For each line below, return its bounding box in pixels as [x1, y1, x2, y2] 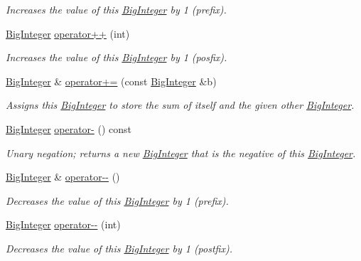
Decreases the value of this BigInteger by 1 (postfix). [6, 240, 232, 255]
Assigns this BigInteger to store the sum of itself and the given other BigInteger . [6, 97, 355, 112]
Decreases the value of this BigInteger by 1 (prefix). [6, 193, 229, 208]
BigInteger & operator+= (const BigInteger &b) [6, 73, 217, 88]
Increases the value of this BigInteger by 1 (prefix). [6, 2, 227, 16]
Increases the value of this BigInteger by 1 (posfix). [6, 50, 227, 65]
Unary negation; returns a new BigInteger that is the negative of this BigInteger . [6, 145, 356, 160]
